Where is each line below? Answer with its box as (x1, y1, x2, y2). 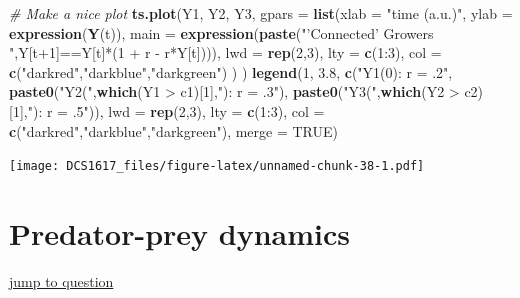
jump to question (9, 270, 114, 291)
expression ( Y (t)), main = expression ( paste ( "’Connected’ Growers (9, 22, 434, 43)
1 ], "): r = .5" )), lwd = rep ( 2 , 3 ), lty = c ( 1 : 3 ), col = (12, 100, 325, 121)
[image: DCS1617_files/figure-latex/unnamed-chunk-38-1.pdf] (9, 159, 425, 174)
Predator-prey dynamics (9, 213, 351, 253)
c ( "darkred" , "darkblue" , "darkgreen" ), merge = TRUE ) (9, 120, 339, 141)
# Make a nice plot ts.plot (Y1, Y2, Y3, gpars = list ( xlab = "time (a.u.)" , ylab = (9, 3, 513, 23)
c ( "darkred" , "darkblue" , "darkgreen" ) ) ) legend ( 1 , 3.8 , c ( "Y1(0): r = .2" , (9, 61, 453, 82)
